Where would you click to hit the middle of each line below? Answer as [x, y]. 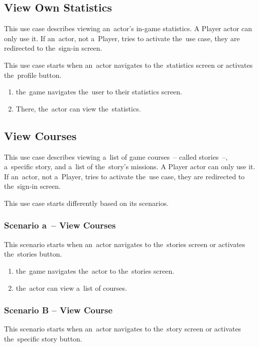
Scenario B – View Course [58, 310]
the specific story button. [43, 338]
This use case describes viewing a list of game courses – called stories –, [116, 156]
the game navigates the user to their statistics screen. [99, 92]
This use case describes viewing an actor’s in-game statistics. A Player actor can [128, 28]
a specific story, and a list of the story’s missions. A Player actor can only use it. [130, 166]
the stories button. [33, 254]
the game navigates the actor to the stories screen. [95, 270]
